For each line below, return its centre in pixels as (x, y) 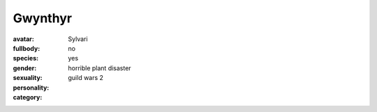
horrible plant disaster (100, 68)
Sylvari (78, 39)
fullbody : (27, 48)
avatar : (23, 39)
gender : (25, 68)
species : (25, 58)
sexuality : (28, 78)
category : (28, 97)
